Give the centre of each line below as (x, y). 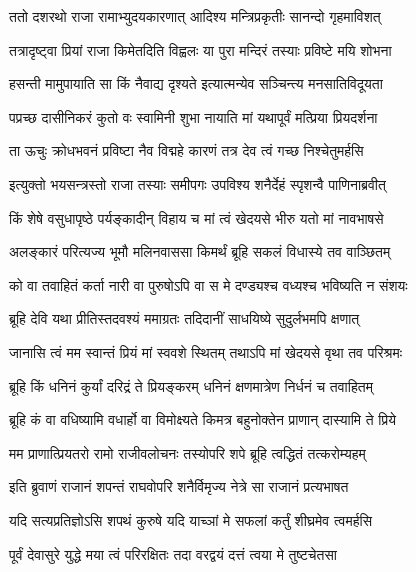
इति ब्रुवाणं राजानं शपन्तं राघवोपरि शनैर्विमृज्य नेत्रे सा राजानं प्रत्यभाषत (179, 486)
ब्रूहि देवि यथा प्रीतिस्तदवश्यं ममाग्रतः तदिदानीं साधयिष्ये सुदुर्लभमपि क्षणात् (184, 318)
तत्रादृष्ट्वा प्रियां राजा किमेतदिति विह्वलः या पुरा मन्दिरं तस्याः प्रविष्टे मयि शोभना (200, 49)
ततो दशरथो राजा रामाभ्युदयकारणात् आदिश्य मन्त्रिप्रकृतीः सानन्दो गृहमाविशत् (195, 16)
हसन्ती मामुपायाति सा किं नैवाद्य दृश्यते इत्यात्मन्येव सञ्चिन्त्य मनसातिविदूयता (196, 83)
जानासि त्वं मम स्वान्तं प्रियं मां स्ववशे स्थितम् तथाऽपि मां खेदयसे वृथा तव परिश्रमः (206, 351)
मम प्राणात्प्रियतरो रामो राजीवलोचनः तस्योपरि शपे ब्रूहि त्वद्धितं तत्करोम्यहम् (187, 452)
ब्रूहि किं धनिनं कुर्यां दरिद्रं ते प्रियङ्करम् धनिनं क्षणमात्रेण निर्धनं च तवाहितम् (191, 385)
